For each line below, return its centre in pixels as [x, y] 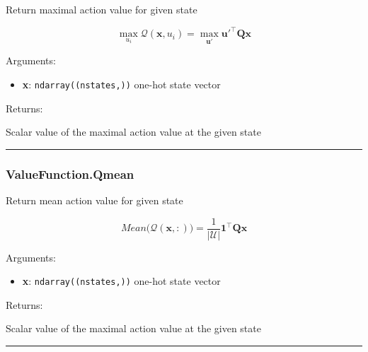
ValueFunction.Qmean [70, 174]
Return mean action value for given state [94, 200]
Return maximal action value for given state [102, 9]
